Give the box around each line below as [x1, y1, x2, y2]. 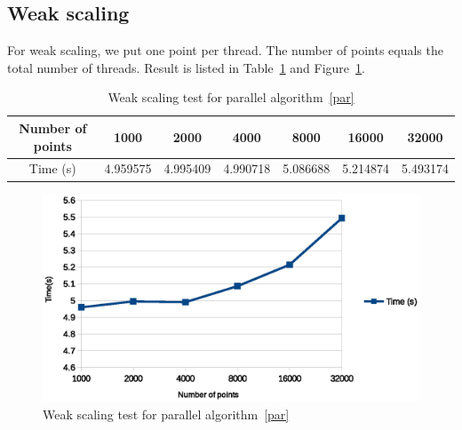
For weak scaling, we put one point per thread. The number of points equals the [7, 41, 443, 60]
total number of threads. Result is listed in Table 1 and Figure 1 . [7, 58, 365, 76]
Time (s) [28, 159, 76, 178]
